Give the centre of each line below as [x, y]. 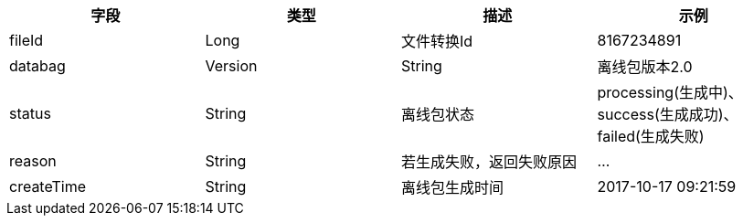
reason [33, 161]
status [30, 113]
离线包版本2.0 [645, 67]
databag [37, 66]
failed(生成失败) [651, 136]
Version [231, 66]
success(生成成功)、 [668, 114]
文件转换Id [437, 41]
